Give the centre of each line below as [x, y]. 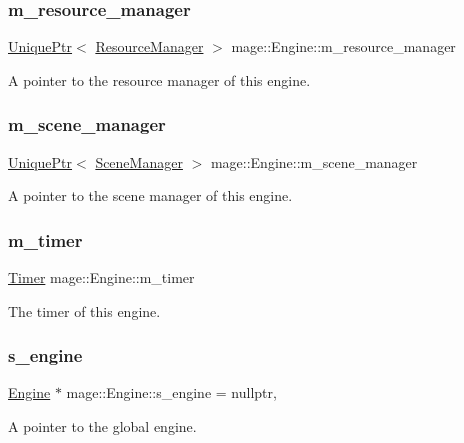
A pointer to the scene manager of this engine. [150, 195]
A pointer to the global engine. [102, 426]
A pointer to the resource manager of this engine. [159, 79]
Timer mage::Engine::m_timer [101, 277]
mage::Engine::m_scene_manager [314, 161]
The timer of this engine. [84, 310]
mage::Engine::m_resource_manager [343, 46]
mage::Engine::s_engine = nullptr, [171, 392]
